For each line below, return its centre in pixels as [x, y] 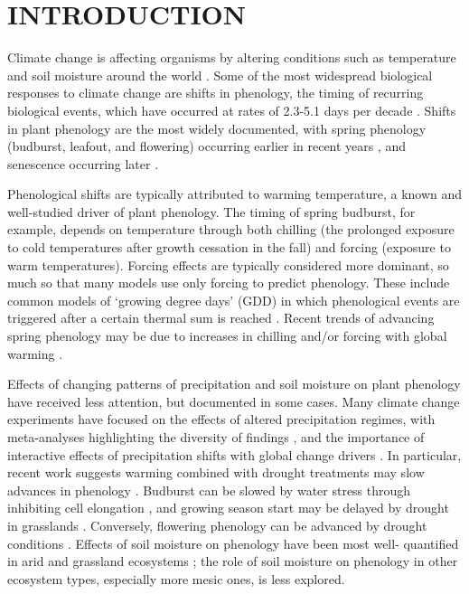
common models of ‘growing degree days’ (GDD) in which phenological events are [234, 300]
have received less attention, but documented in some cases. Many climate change [234, 401]
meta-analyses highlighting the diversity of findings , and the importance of [216, 437]
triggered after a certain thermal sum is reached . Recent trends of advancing [221, 318]
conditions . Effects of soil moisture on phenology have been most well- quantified [233, 543]
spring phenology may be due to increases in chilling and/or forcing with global [227, 336]
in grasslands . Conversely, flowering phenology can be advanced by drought [217, 525]
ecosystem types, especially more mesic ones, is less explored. [176, 578]
